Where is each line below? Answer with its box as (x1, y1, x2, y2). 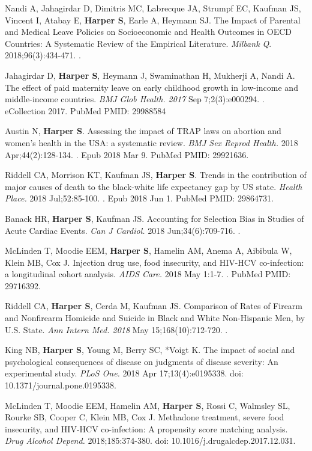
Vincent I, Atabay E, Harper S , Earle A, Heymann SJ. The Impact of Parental (5, 13, 301, 26)
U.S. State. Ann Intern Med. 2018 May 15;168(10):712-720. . (5, 323, 228, 336)
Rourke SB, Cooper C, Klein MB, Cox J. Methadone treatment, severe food (5, 411, 284, 423)
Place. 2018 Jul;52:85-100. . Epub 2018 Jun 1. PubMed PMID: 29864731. (5, 192, 274, 204)
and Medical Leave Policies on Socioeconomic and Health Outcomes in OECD (5, 25, 292, 38)
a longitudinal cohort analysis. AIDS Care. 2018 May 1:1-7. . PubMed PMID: (5, 268, 291, 280)
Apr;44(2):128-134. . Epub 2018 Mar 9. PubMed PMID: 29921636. (5, 148, 249, 161)
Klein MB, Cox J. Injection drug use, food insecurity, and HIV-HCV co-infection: (5, 256, 304, 268)
